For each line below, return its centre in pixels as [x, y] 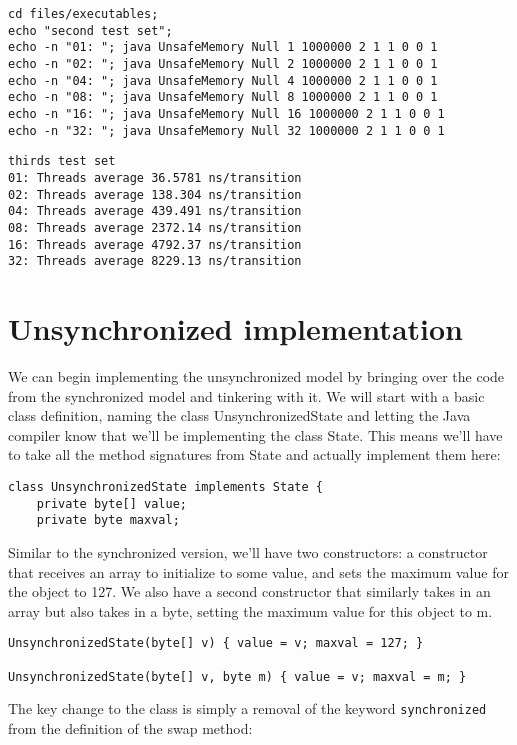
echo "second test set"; [90, 30]
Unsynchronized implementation [235, 328]
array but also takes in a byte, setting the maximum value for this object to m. [250, 610]
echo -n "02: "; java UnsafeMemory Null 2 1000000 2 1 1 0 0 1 [223, 63]
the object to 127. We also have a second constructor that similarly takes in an [249, 591]
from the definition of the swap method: [130, 727]
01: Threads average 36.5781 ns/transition [155, 177]
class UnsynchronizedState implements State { [165, 486]
